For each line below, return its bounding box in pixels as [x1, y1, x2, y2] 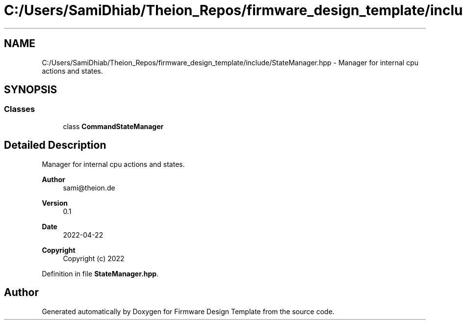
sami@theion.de [63, 183, 115, 192]
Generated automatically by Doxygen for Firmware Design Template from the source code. [42, 307, 334, 316]
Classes [4, 104, 35, 114]
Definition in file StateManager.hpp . [42, 269, 159, 278]
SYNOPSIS [4, 83, 57, 96]
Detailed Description [4, 139, 106, 152]
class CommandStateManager [63, 122, 164, 131]
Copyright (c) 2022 [63, 254, 125, 263]
